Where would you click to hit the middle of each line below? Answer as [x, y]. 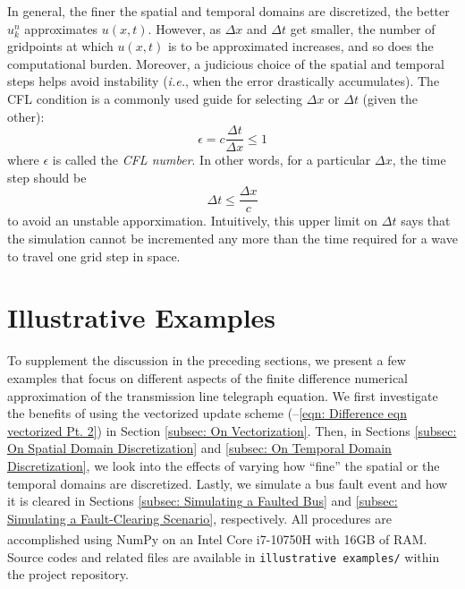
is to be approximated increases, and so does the [300, 46]
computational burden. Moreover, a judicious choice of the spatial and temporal [226, 63]
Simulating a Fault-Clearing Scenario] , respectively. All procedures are [199, 518]
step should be [47, 177]
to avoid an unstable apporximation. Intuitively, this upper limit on [193, 221]
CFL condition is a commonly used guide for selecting [155, 98]
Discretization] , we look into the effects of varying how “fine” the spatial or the [224, 465]
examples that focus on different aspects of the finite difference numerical [207, 377]
